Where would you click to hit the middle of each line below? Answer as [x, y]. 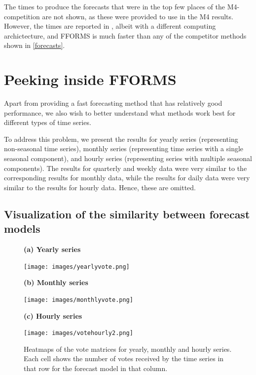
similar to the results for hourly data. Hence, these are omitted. [100, 187]
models [22, 229]
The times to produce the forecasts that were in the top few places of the [114, 6]
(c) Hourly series [53, 315]
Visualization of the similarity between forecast [127, 214]
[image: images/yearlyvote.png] [77, 267]
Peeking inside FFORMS [90, 79]
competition [22, 16]
